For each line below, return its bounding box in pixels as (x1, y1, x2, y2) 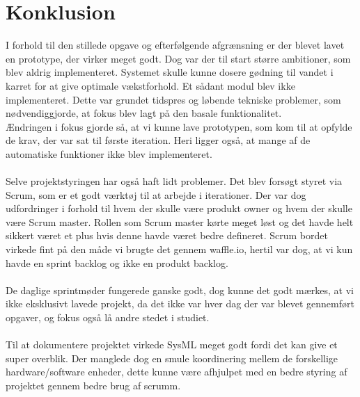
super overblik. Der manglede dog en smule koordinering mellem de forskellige (6, 350, 338, 365)
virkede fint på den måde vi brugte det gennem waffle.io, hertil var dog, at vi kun (6, 242, 353, 257)
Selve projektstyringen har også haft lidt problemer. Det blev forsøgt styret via (6, 174, 343, 188)
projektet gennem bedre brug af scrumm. (6, 378, 181, 392)
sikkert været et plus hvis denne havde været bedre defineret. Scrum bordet (6, 228, 328, 243)
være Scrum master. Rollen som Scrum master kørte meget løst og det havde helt (6, 214, 354, 229)
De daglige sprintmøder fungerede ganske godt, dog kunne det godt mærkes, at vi (6, 282, 354, 297)
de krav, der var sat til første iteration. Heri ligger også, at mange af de (6, 133, 311, 147)
